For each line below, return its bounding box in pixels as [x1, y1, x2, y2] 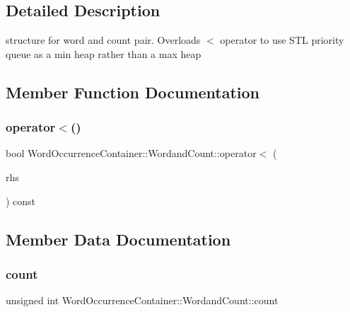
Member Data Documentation [6, 228, 231, 250]
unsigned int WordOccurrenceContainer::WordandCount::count [6, 293, 279, 308]
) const [6, 193, 36, 208]
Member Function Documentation [6, 81, 260, 103]
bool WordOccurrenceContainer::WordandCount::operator [6, 146, 257, 161]
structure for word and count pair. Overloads [6, 33, 201, 47]
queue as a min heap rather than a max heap [6, 46, 202, 61]
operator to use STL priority [220, 33, 344, 47]
